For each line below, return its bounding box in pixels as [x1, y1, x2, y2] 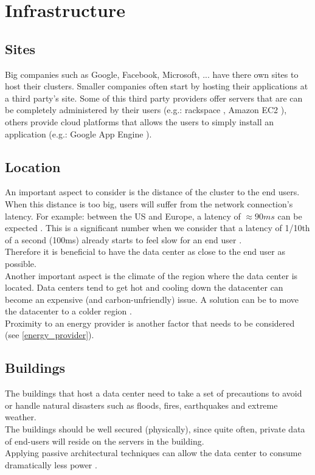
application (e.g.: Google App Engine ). [5, 127, 152, 140]
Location [5, 157, 61, 176]
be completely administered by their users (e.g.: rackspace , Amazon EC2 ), [5, 103, 287, 116]
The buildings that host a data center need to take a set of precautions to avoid [5, 387, 302, 400]
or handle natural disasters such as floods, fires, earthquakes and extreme [5, 398, 278, 411]
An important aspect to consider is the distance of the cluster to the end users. [5, 185, 300, 198]
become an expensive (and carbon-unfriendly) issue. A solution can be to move [5, 293, 299, 305]
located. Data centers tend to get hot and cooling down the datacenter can [5, 281, 283, 294]
